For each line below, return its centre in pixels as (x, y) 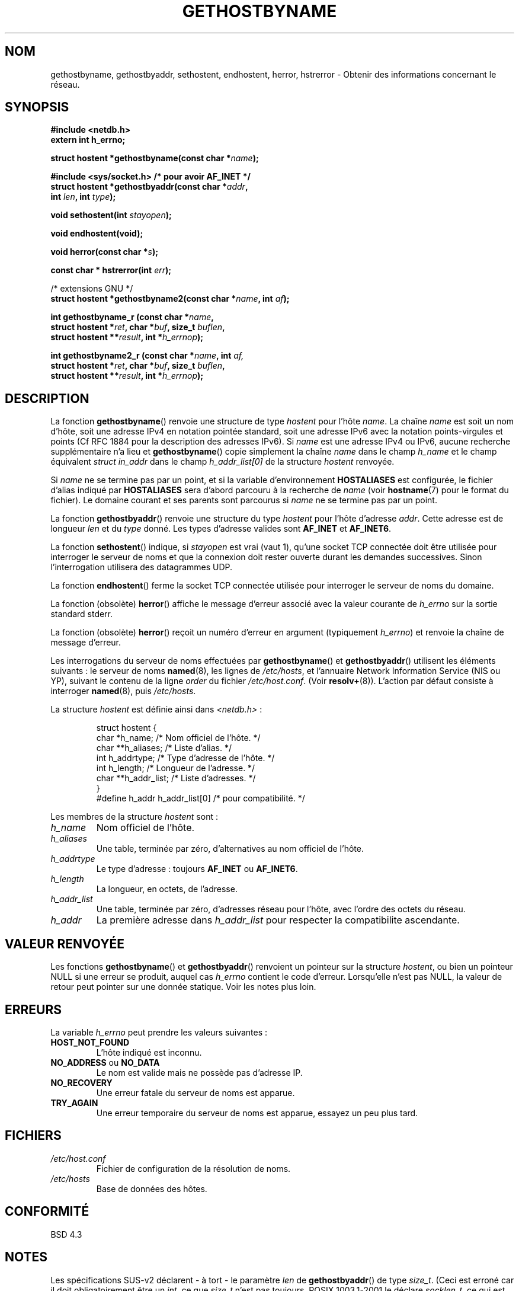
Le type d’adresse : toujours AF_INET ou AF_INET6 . (197, 869)
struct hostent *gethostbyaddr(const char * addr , (149, 187)
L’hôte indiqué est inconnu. (149, 1052)
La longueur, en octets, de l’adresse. (167, 889)
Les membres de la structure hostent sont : (134, 817)
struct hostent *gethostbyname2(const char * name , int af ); (170, 299)
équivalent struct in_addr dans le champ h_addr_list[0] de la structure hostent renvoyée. (222, 462)
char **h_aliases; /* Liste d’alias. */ (164, 748)
